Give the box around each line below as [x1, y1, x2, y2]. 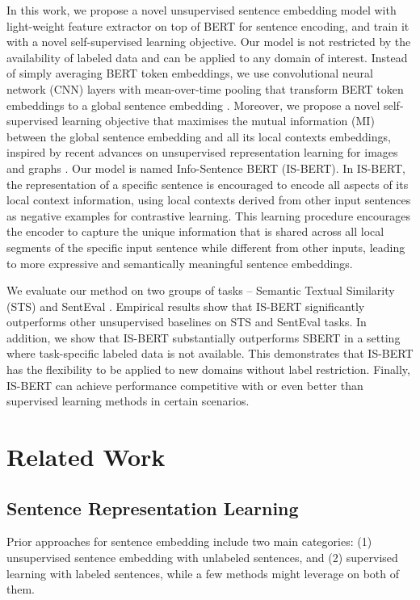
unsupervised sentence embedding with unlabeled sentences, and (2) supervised [6, 549, 398, 566]
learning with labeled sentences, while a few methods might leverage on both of [6, 564, 400, 581]
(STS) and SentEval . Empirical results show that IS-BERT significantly [6, 297, 365, 314]
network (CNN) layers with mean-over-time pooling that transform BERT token [6, 80, 404, 97]
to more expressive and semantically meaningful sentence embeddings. [6, 254, 353, 271]
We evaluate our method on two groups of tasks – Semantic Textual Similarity [6, 282, 395, 299]
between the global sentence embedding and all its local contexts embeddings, [6, 128, 391, 145]
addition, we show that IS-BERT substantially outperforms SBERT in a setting [6, 329, 401, 346]
